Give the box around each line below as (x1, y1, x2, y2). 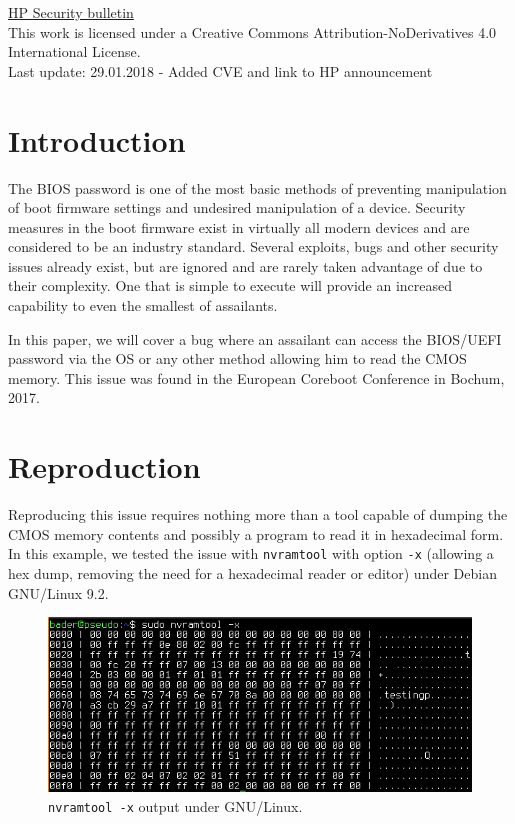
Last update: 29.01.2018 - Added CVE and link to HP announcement (8, 60, 433, 81)
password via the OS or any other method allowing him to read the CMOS (8, 348, 467, 369)
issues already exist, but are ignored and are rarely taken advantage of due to (8, 255, 483, 276)
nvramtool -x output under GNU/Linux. (48, 796, 303, 816)
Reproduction (8, 446, 201, 487)
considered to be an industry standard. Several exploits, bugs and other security (8, 236, 499, 257)
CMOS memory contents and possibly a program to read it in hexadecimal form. (8, 523, 504, 544)
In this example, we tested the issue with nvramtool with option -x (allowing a (8, 543, 494, 564)
